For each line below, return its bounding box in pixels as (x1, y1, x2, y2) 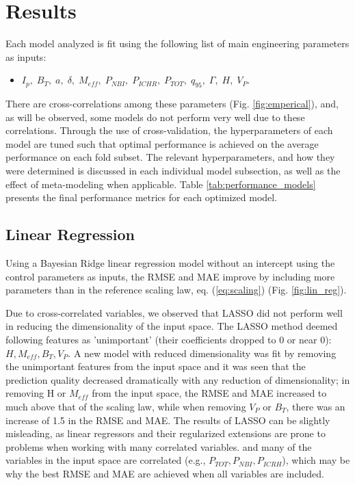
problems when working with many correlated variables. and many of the (5, 439, 312, 454)
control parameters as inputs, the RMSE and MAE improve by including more (5, 269, 335, 283)
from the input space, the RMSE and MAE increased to (92, 386, 327, 400)
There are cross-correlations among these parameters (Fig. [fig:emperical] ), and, (5, 96, 339, 111)
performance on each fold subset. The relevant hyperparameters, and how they (5, 150, 335, 164)
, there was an (286, 399, 345, 413)
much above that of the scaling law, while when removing (5, 399, 246, 413)
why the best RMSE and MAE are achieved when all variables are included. (5, 466, 324, 480)
